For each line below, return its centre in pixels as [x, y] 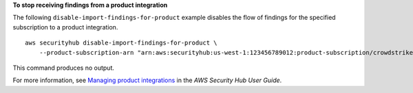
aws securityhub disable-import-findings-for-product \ [121, 43]
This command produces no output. [64, 68]
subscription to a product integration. [65, 27]
